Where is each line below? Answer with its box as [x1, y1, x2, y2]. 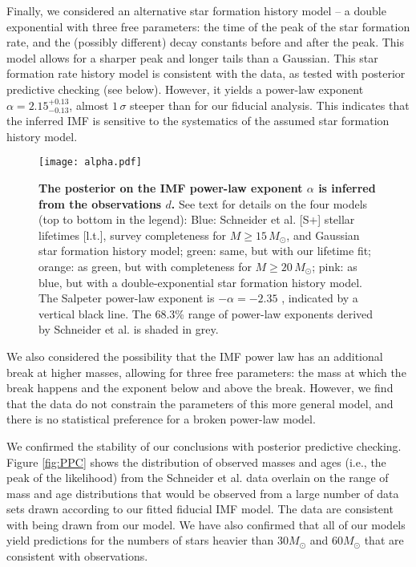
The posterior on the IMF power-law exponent [38, 180, 303, 196]
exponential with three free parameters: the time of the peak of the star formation [6, 18, 410, 34]
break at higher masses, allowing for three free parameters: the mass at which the [6, 363, 406, 380]
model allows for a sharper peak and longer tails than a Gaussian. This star [6, 49, 378, 66]
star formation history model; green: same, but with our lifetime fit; [38, 242, 372, 259]
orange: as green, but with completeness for [38, 257, 252, 274]
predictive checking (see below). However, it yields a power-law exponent [6, 80, 364, 97]
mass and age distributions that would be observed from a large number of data [6, 484, 399, 501]
